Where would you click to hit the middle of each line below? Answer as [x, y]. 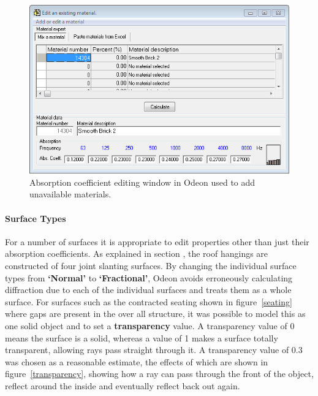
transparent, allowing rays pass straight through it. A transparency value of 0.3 [154, 350]
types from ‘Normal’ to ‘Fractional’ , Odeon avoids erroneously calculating [149, 277]
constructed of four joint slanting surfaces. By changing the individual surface [151, 266]
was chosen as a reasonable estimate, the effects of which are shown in [137, 361]
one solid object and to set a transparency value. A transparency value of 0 [150, 326]
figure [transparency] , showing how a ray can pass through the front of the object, [159, 374]
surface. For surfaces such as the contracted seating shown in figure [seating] [149, 301]
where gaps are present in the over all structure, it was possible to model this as [155, 314]
